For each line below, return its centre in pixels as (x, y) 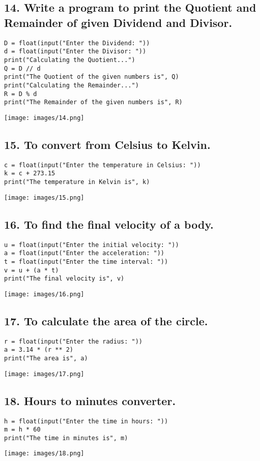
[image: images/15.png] (44, 197)
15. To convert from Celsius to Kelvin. (107, 144)
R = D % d (21, 94)
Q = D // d (22, 68)
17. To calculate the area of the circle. (106, 320)
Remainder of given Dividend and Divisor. (118, 22)
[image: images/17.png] (44, 374)
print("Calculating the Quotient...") (70, 60)
